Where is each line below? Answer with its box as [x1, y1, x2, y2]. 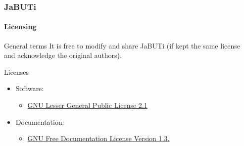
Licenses [4, 66, 29, 77]
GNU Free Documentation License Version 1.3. [27, 133, 170, 144]
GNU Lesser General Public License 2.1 [27, 100, 147, 110]
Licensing [4, 21, 37, 32]
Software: [15, 83, 44, 94]
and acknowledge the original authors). [4, 50, 122, 60]
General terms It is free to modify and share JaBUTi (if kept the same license [4, 40, 240, 50]
